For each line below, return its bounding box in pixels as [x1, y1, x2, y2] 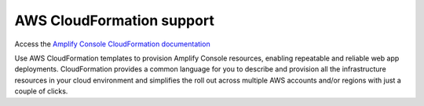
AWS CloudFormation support [14, 12, 215, 29]
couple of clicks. [14, 86, 68, 96]
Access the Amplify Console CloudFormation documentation [14, 39, 211, 49]
